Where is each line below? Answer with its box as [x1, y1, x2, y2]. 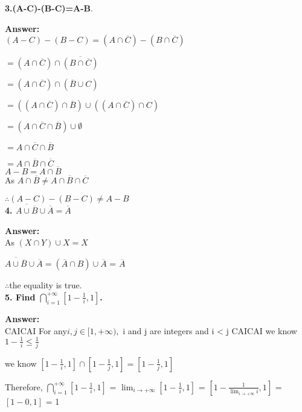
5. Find [5, 290, 36, 303]
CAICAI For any [5, 324, 67, 337]
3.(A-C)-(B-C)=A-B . [5, 2, 93, 14]
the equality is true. [9, 279, 82, 291]
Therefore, [5, 380, 43, 393]
